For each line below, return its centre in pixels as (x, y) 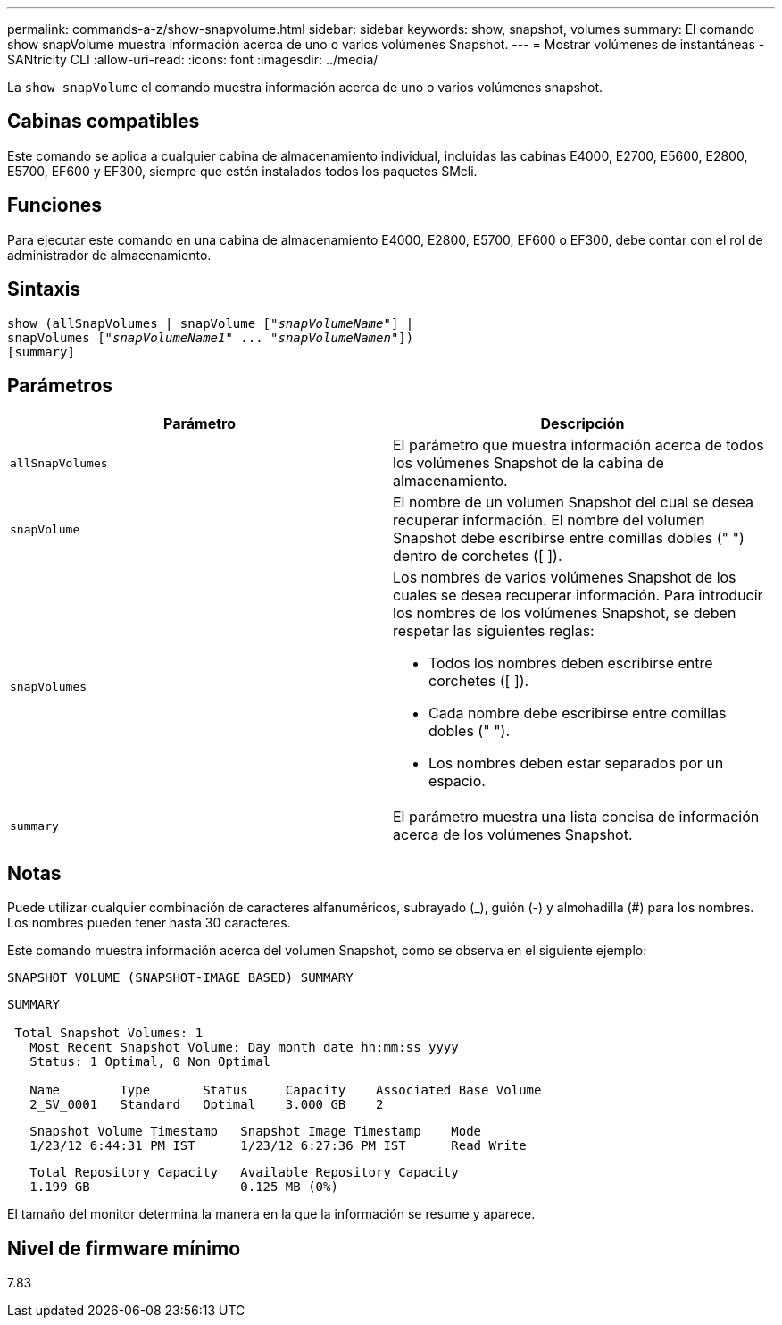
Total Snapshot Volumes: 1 (109, 1033)
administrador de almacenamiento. (109, 255)
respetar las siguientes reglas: (494, 631)
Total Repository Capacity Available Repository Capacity (244, 1173)
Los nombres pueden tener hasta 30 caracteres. (149, 923)
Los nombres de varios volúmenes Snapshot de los (565, 578)
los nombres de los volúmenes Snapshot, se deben (565, 613)
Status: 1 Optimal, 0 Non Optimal (150, 1062)
